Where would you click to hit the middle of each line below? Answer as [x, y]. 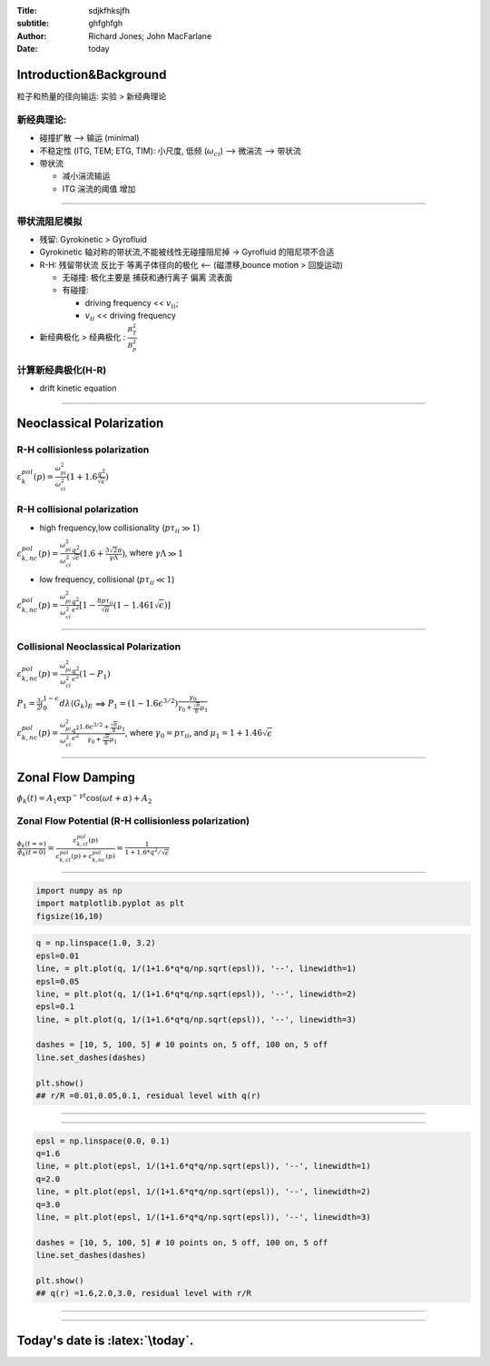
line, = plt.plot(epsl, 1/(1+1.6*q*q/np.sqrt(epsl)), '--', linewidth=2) [203, 1192]
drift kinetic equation [78, 388]
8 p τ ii [105, 601]
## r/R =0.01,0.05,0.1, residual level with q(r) [148, 1096]
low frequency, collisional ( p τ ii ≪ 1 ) [107, 580]
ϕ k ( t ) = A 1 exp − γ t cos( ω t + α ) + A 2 [84, 798]
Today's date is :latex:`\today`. [105, 1340]
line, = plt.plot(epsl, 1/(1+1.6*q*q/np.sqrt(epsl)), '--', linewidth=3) [203, 1217]
